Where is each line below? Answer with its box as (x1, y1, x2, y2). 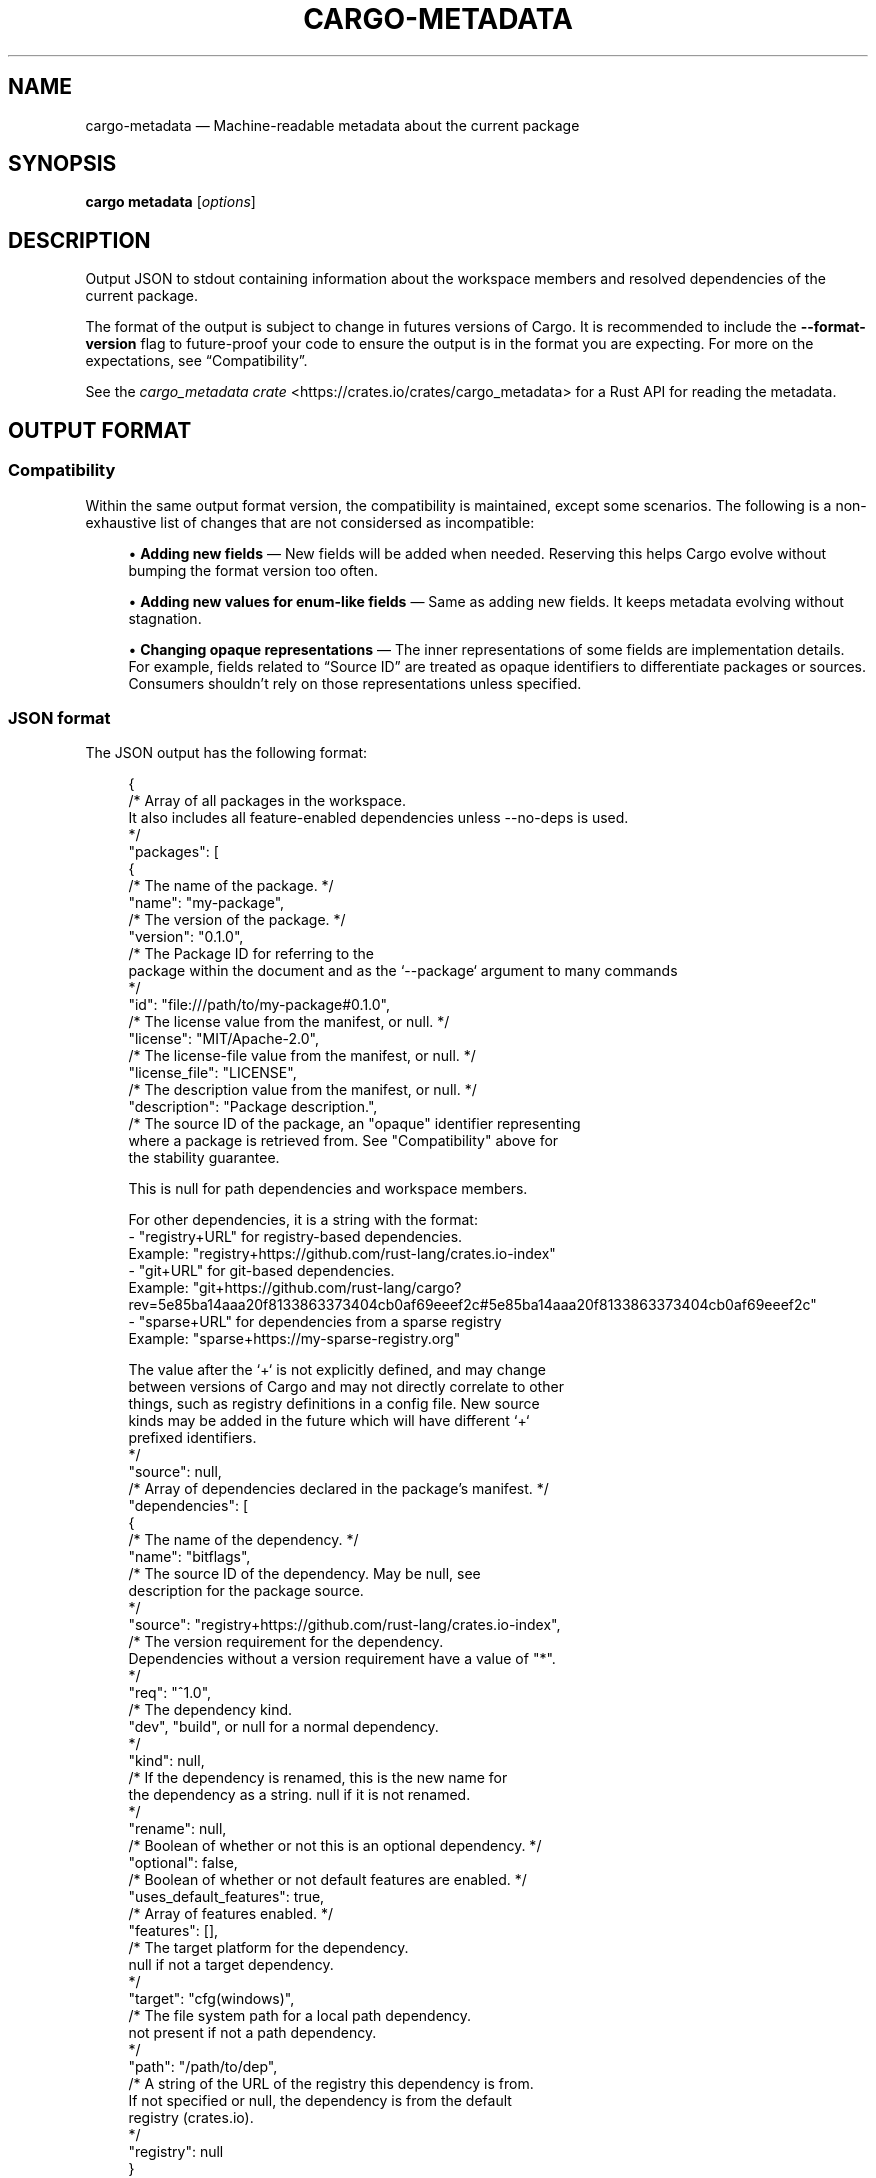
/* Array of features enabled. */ (128, 1905, 334, 1923)
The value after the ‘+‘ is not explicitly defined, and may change (128, 1361, 546, 1379)
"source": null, (128, 1463, 222, 1481)
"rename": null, (128, 1820, 227, 1838)
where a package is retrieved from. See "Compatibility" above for (128, 1132, 559, 1150)
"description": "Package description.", (128, 1098, 378, 1116)
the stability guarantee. (128, 1149, 280, 1167)
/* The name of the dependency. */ (128, 1531, 359, 1549)
